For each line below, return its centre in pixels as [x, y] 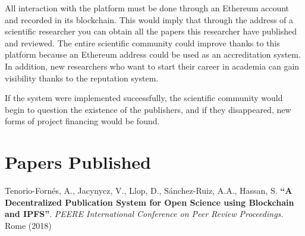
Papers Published [78, 162]
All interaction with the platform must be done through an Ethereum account [147, 8]
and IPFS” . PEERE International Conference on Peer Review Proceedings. [144, 214]
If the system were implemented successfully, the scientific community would [144, 98]
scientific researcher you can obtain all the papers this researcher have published [151, 31]
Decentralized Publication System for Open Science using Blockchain [150, 202]
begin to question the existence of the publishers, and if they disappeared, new [148, 109]
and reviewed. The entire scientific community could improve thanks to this [142, 43]
